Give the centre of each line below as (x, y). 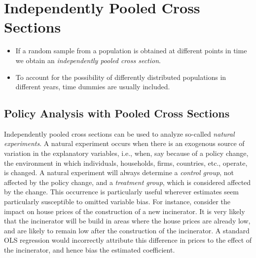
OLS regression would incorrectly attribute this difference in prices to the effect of (128, 240)
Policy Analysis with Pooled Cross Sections (117, 113)
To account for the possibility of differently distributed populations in (121, 77)
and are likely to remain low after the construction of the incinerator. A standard (127, 230)
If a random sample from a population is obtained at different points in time (131, 51)
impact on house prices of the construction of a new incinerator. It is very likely (125, 211)
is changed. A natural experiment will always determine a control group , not (119, 172)
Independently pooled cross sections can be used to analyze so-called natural (119, 133)
